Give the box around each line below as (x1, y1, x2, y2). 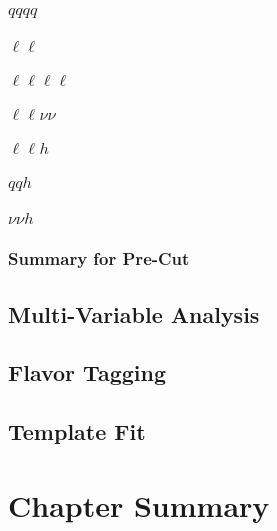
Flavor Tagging (8, 357, 166, 388)
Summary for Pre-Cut (8, 246, 190, 271)
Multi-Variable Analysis (8, 298, 260, 329)
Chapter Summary (8, 484, 270, 525)
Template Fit (8, 416, 146, 447)
